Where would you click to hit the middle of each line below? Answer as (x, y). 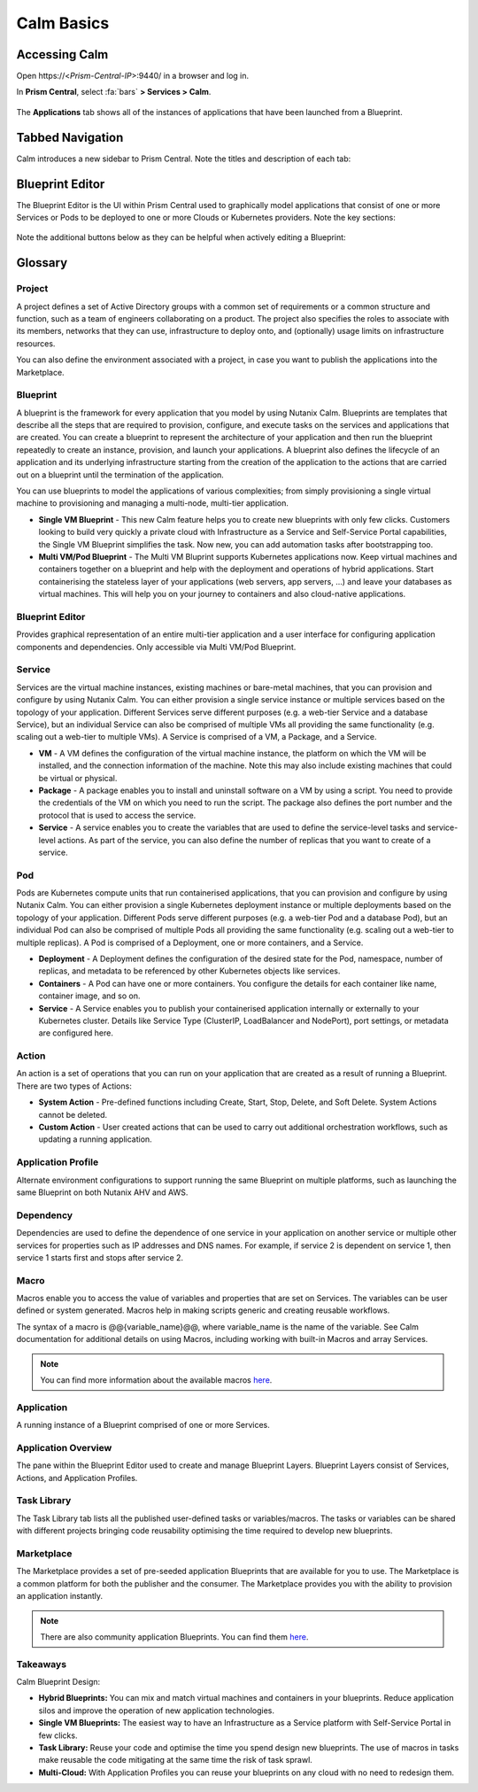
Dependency (45, 1215)
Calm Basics (63, 23)
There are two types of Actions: (74, 1086)
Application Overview (64, 1447)
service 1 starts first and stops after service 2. (100, 1257)
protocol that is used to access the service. (117, 815)
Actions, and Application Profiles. (77, 1478)
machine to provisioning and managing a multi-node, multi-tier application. (153, 503)
